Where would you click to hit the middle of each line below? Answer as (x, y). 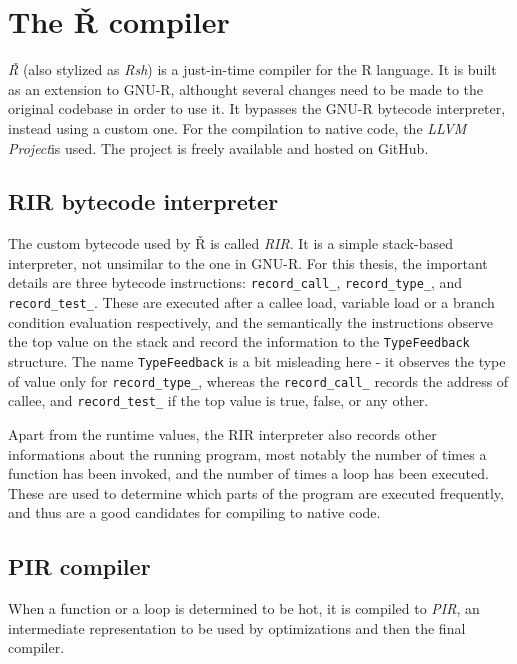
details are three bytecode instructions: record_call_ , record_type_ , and (235, 282)
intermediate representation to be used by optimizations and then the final (237, 627)
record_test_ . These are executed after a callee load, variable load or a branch (251, 302)
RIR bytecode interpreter (143, 201)
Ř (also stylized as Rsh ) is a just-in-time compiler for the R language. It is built (252, 69)
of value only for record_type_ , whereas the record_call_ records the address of (258, 380)
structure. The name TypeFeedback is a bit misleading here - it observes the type (257, 361)
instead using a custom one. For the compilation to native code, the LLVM (237, 127)
